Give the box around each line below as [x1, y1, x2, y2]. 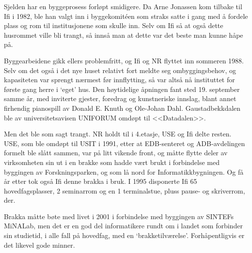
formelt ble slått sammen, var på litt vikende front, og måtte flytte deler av [4, 148, 228, 158]
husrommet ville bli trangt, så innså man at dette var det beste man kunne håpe [4, 30, 243, 40]
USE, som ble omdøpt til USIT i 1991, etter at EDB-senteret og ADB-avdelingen [4, 138, 245, 148]
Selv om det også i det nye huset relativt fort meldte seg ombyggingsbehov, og [4, 65, 236, 75]
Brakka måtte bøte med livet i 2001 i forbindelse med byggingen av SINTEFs [4, 211, 234, 221]
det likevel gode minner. [4, 239, 75, 250]
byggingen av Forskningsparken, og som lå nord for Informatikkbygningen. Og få [4, 166, 244, 177]
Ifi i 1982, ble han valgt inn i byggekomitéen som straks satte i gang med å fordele [4, 11, 248, 21]
